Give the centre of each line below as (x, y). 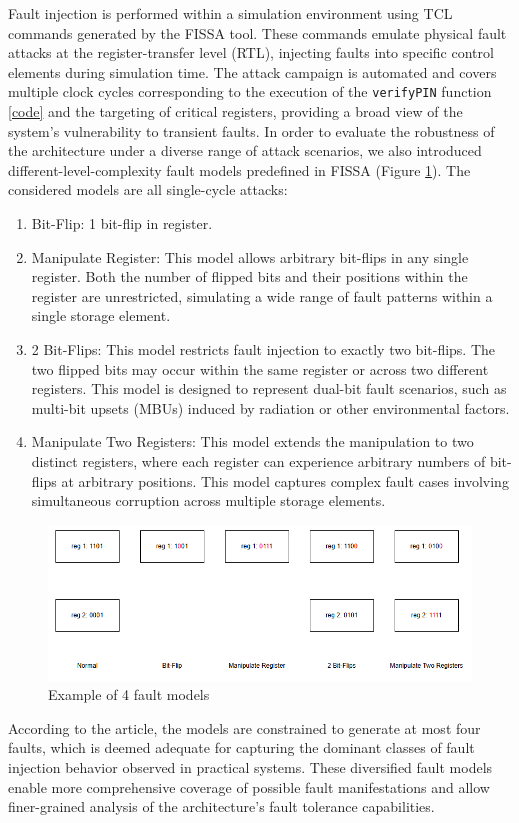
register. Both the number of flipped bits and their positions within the (249, 276)
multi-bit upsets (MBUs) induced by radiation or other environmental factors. (270, 407)
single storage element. (101, 315)
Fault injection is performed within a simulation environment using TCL (230, 13)
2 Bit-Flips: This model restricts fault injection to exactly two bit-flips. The (263, 348)
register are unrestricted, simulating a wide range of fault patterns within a (262, 295)
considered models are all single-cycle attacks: (148, 189)
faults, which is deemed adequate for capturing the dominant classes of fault (241, 747)
